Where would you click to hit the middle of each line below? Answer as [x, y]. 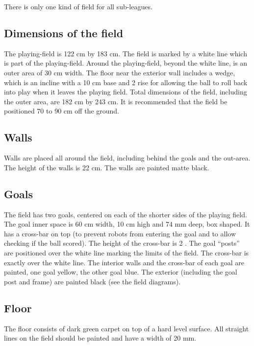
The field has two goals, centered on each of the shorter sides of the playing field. [126, 214]
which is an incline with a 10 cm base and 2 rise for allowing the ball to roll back [126, 82]
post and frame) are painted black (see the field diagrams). [92, 281]
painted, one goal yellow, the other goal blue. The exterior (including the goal [121, 272]
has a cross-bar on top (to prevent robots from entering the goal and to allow [120, 233]
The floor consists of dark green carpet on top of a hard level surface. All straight [127, 328]
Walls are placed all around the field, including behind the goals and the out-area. [127, 158]
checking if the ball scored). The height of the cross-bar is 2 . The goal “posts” [122, 243]
